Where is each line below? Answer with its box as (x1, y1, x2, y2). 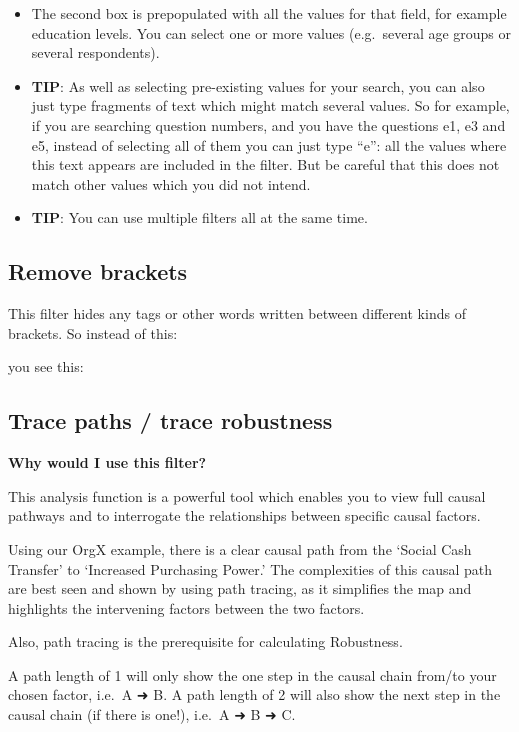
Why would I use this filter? (8, 452, 207, 473)
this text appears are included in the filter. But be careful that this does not (31, 154, 500, 175)
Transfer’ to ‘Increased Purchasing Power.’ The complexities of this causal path (8, 558, 493, 579)
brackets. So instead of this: (8, 322, 178, 343)
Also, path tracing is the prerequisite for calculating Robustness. (8, 631, 403, 652)
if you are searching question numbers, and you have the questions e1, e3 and (31, 114, 506, 135)
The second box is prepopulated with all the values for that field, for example (31, 3, 507, 23)
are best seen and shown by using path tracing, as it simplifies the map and (8, 578, 472, 599)
